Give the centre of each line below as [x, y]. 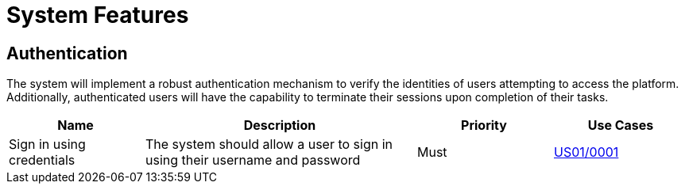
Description [280, 125]
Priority [484, 125]
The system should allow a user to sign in [269, 144]
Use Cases [621, 125]
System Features [98, 15]
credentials [42, 160]
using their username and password [253, 160]
